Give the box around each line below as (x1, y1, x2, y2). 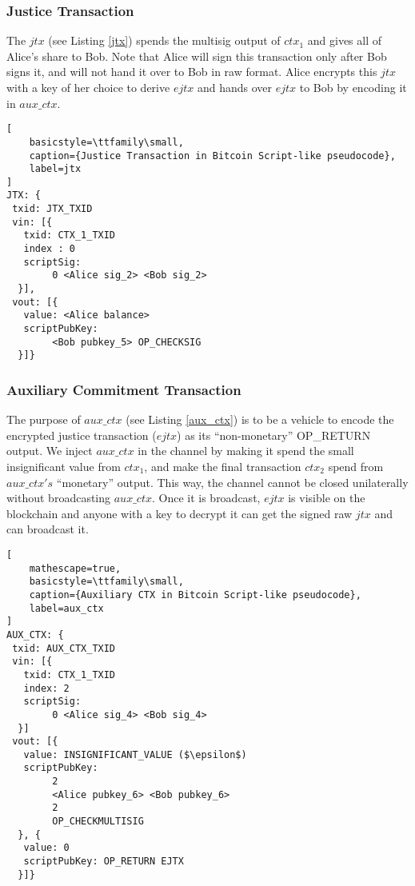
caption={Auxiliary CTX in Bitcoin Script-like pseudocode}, (29, 589, 361, 601)
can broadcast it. (6, 521, 89, 537)
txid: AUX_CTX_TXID (12, 642, 116, 654)
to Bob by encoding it (299, 79, 407, 95)
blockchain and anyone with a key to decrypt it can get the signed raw (6, 505, 353, 521)
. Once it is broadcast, (151, 489, 261, 506)
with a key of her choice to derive (6, 79, 170, 95)
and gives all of (307, 32, 382, 49)
